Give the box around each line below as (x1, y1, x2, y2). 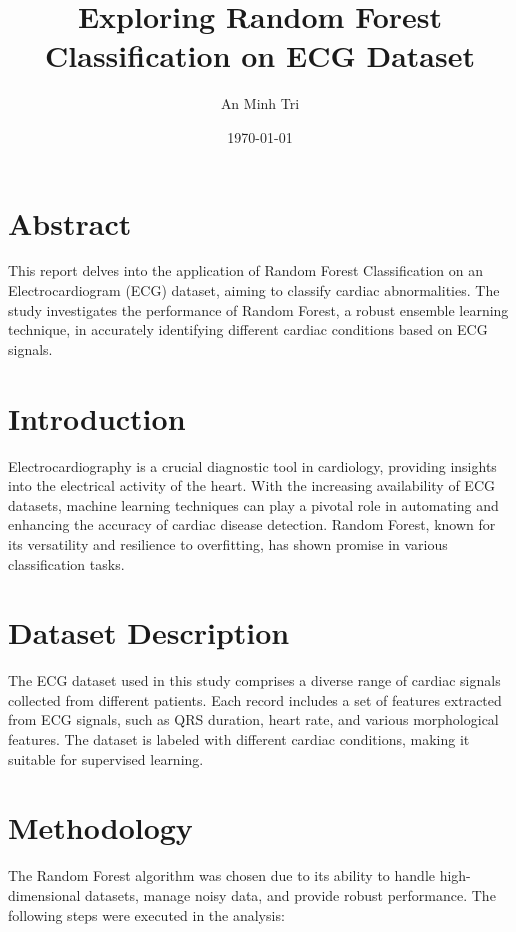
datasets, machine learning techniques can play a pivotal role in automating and (8, 494, 499, 515)
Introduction (8, 397, 186, 438)
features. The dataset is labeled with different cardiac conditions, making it (8, 729, 470, 749)
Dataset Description (8, 612, 290, 653)
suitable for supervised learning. (8, 748, 204, 769)
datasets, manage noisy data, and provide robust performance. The (85, 884, 496, 905)
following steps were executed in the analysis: (8, 904, 285, 925)
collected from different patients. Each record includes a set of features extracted (8, 689, 502, 710)
